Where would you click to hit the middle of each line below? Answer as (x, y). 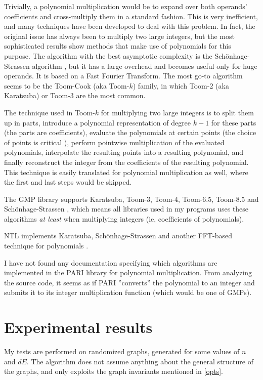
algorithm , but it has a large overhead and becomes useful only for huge (145, 66)
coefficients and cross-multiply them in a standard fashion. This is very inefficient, (131, 16)
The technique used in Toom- (50, 112)
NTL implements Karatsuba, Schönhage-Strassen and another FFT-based (118, 236)
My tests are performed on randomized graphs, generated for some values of (122, 351)
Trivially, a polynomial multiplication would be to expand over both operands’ (126, 6)
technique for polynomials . (46, 246)
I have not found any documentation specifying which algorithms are (111, 262)
